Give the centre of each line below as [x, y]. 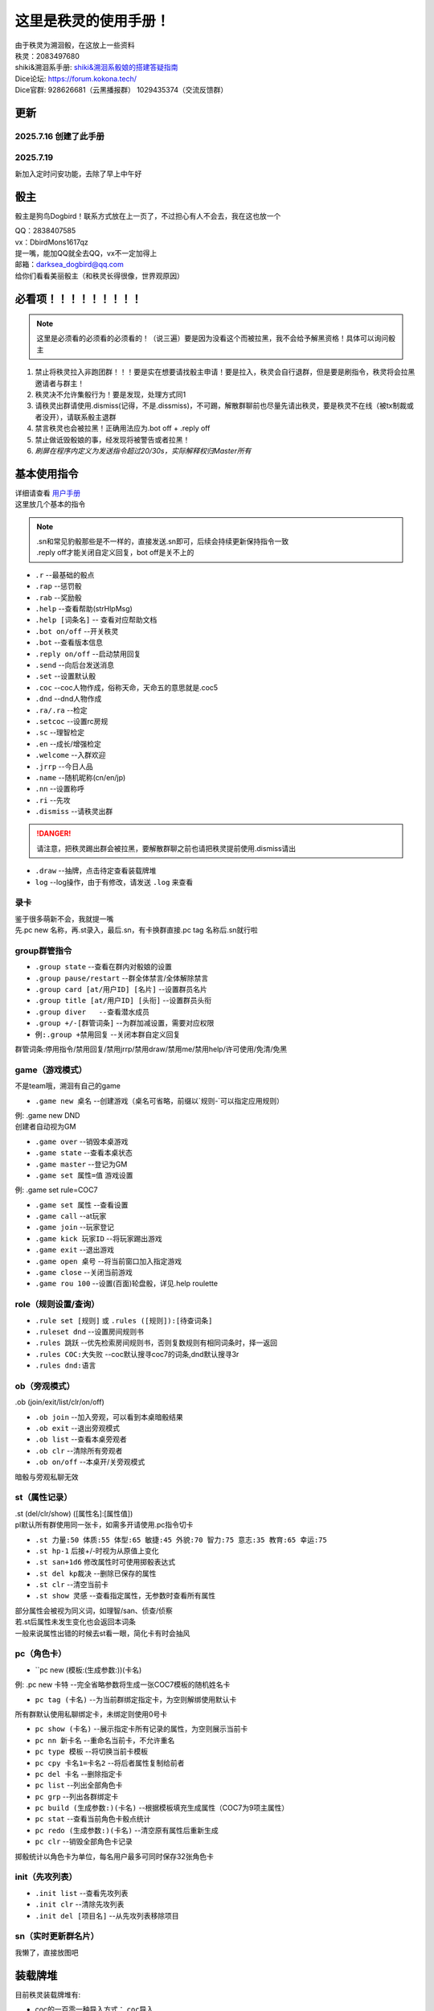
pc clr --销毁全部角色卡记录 [84, 1841]
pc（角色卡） [41, 1654]
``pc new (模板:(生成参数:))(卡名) [88, 1670]
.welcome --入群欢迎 [70, 755]
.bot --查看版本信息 [69, 643]
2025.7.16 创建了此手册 [59, 136]
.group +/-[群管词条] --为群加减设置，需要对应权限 [125, 1023]
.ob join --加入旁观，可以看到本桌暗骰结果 [109, 1417]
